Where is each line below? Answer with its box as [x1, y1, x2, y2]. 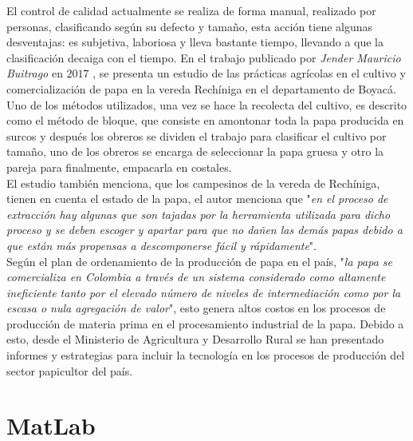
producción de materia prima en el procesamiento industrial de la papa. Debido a [6, 315, 404, 332]
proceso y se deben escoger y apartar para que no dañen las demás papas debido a [6, 221, 403, 238]
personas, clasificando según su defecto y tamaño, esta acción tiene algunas [6, 18, 373, 34]
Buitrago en [6, 65, 63, 81]
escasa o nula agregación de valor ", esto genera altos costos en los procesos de [6, 300, 386, 316]
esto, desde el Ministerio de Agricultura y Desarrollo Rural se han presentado [6, 331, 384, 348]
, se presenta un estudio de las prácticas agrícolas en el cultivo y [92, 65, 406, 81]
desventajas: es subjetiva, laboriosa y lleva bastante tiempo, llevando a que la [6, 34, 383, 50]
